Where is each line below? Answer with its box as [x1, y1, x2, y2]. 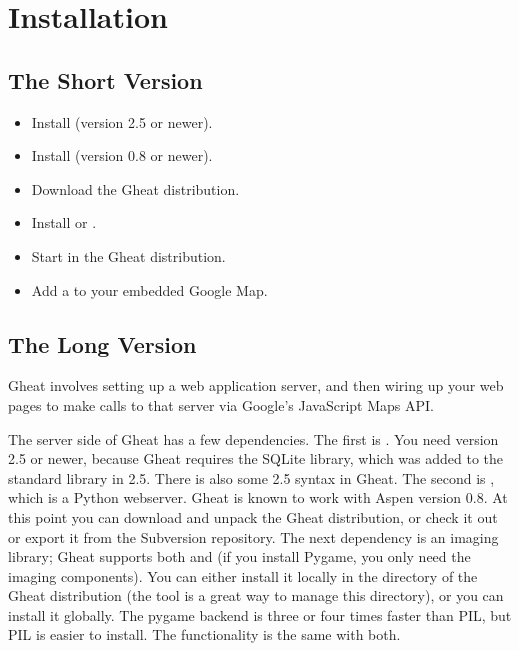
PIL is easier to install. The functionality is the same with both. [8, 624, 401, 645]
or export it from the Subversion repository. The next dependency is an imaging [8, 526, 499, 547]
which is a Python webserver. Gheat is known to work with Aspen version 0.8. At [8, 487, 508, 508]
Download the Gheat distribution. [31, 178, 240, 199]
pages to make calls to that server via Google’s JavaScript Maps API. [8, 394, 435, 415]
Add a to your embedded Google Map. [31, 279, 268, 300]
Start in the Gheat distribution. [31, 245, 226, 266]
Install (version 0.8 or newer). [31, 145, 213, 166]
